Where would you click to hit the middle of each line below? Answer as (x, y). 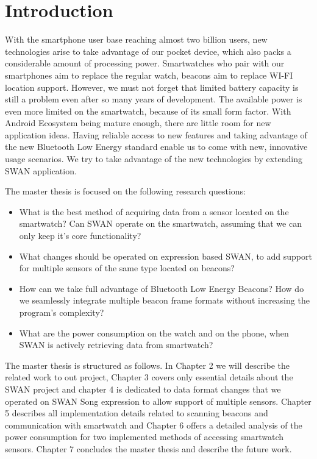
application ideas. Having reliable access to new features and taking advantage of (156, 134)
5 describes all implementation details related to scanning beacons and (137, 413)
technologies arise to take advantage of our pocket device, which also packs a (148, 51)
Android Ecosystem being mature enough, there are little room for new (138, 123)
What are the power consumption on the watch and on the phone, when (154, 333)
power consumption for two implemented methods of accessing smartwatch (144, 437)
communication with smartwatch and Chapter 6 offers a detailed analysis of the (154, 425)
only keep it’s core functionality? (80, 236)
